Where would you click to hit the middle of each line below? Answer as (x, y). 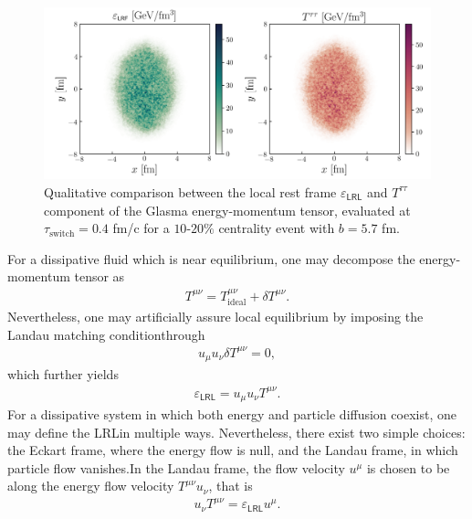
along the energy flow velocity (91, 486)
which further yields (63, 374)
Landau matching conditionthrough (106, 334)
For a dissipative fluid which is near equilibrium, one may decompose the (211, 258)
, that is (231, 486)
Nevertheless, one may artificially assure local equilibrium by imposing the (215, 317)
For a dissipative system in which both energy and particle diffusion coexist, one (232, 413)
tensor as (100, 276)
